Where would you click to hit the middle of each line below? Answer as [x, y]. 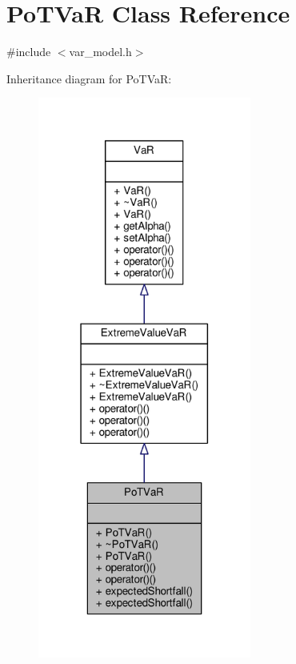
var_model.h [100, 52]
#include [29, 52]
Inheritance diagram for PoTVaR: [89, 78]
